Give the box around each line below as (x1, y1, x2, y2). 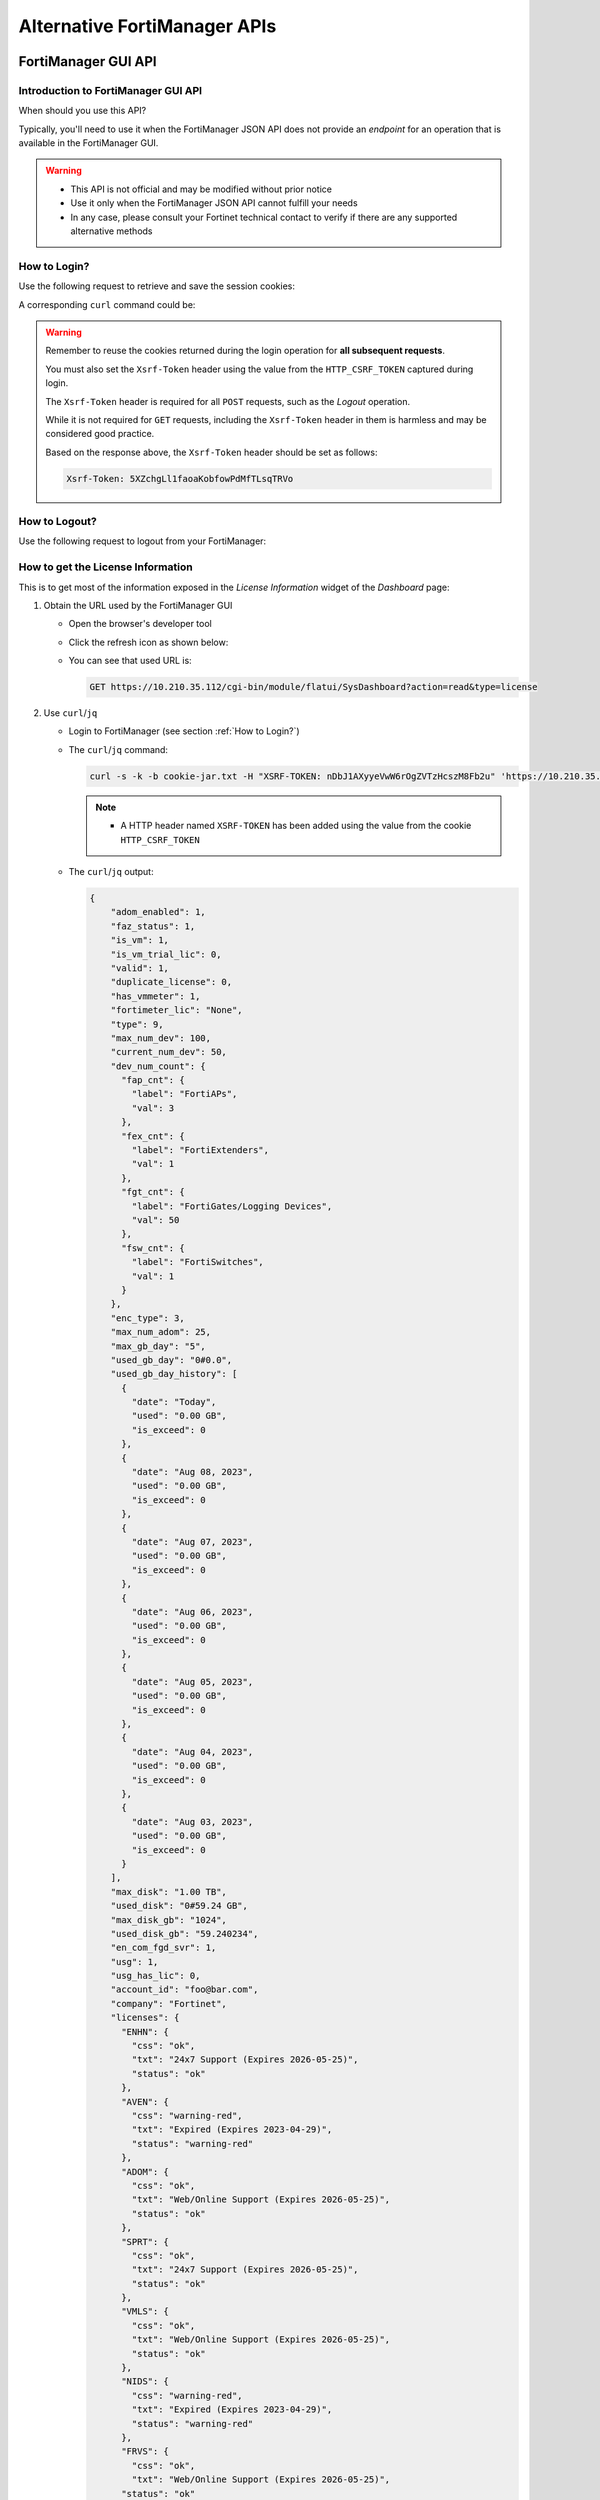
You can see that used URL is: (68, 655, 192, 667)
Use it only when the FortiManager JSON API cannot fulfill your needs (70, 197, 359, 209)
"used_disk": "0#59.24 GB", (110, 1900, 249, 1912)
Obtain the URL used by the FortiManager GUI (43, 599, 233, 611)
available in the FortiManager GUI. (18, 137, 159, 149)
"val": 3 (131, 1102, 175, 1114)
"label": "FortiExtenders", (131, 1145, 270, 1156)
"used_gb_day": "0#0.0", (110, 1354, 233, 1365)
